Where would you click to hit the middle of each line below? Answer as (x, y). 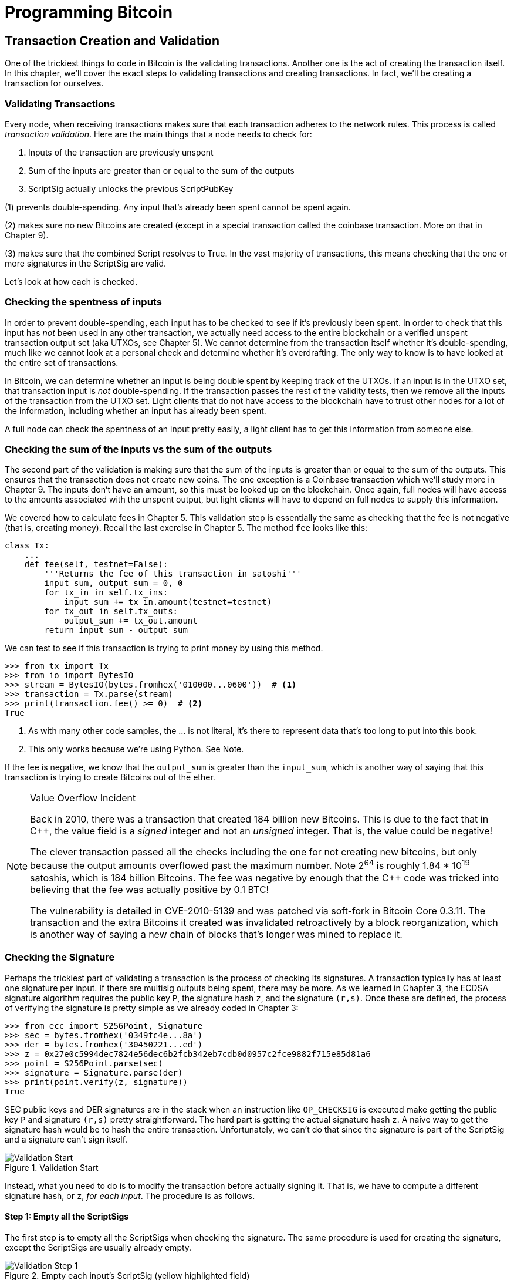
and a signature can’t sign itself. (66, 1139)
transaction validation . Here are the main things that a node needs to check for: (158, 134)
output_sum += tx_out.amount (131, 621)
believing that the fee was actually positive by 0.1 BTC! (150, 889)
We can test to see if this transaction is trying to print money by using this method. (164, 648)
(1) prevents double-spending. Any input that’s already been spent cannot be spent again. (178, 207)
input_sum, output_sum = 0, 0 (114, 583)
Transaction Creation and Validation (112, 41)
